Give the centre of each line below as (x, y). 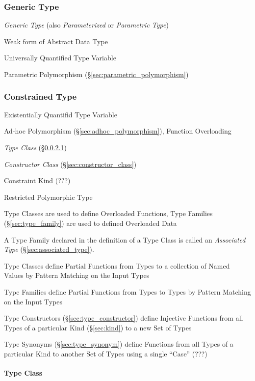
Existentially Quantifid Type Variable (61, 114)
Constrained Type (40, 96)
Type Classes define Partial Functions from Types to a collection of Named (117, 265)
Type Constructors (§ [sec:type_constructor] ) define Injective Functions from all (124, 318)
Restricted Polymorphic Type (48, 197)
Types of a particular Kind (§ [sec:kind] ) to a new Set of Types (98, 327)
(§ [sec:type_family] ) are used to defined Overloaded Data (90, 223)
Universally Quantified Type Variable (60, 58)
